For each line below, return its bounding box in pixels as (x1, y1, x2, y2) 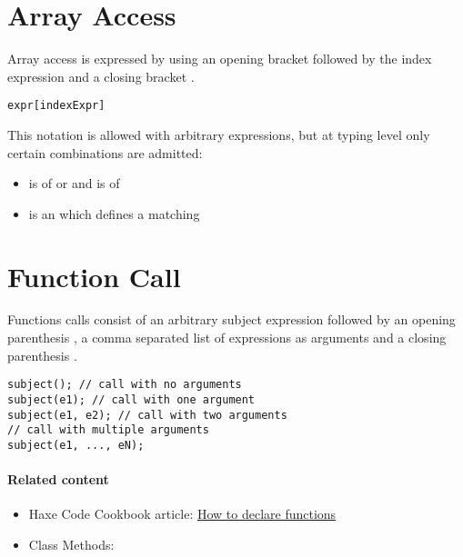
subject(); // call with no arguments (7, 378, 242, 392)
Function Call (7, 257, 181, 294)
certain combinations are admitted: (7, 143, 203, 162)
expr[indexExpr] (7, 99, 106, 113)
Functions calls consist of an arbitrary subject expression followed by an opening (7, 310, 456, 329)
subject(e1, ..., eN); (7, 438, 145, 452)
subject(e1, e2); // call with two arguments (7, 408, 287, 422)
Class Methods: (28, 534, 115, 553)
